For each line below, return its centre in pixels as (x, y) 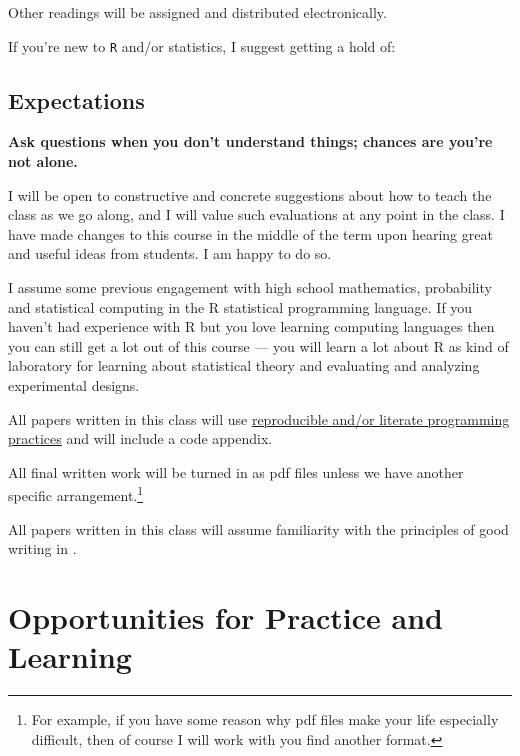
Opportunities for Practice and (225, 616)
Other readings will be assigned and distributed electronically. (197, 12)
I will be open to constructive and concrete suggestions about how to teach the (250, 194)
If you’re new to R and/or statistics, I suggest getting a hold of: (202, 45)
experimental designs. (74, 384)
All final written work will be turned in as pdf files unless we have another (236, 471)
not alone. (43, 161)
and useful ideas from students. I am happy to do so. (170, 253)
